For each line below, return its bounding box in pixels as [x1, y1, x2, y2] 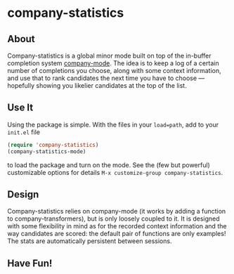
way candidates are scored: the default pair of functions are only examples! [7, 230, 226, 238]
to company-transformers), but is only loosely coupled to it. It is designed [7, 214, 220, 223]
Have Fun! [7, 257, 53, 269]
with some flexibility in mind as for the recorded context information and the [7, 222, 227, 230]
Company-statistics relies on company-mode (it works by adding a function [7, 207, 226, 216]
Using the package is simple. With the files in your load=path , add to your [7, 120, 219, 129]
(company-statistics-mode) [7, 148, 86, 155]
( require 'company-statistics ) [7, 141, 99, 148]
